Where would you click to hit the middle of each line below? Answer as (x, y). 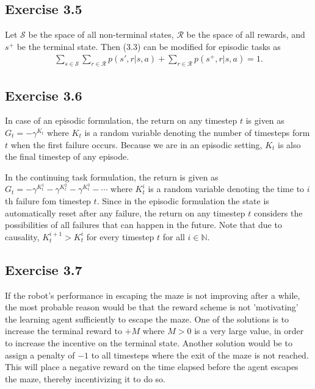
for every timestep (120, 236)
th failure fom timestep (48, 200)
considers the (278, 212)
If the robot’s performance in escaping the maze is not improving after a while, (153, 295)
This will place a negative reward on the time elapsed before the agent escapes (152, 367)
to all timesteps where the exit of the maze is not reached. (200, 355)
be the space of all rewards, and (246, 34)
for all (174, 236)
